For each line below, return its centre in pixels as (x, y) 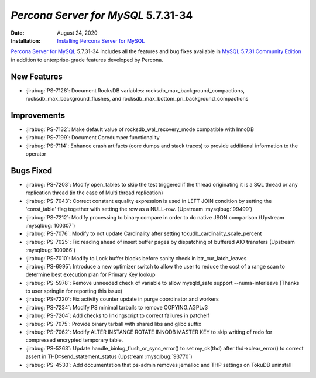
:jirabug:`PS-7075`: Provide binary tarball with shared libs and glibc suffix (114, 324)
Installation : (26, 40)
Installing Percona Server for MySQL (101, 40)
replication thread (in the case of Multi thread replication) (94, 193)
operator (36, 154)
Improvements (38, 115)
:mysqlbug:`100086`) (51, 250)
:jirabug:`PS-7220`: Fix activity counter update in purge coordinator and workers (122, 299)
